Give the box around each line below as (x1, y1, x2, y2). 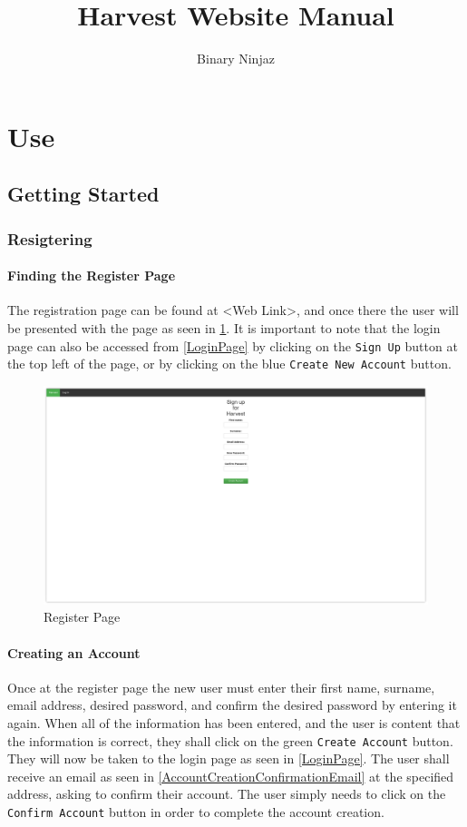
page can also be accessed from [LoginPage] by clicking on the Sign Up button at (7, 336, 458, 355)
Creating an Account (7, 643, 141, 662)
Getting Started (7, 180, 160, 208)
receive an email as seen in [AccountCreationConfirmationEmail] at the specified (7, 766, 454, 785)
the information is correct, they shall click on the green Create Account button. (7, 731, 453, 750)
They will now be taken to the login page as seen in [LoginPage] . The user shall (7, 749, 450, 768)
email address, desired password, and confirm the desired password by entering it (7, 695, 457, 714)
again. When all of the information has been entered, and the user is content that (7, 713, 461, 732)
